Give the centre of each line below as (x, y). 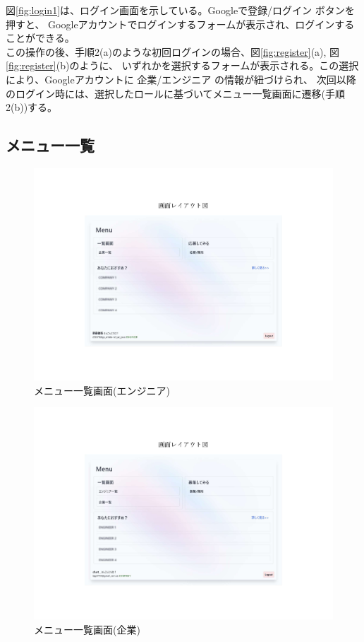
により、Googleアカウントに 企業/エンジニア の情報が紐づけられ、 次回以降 (181, 79)
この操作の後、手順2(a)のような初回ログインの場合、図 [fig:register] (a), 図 (173, 51)
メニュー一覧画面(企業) (87, 629)
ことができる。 (40, 38)
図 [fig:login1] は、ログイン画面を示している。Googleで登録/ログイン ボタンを (180, 10)
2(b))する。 (32, 107)
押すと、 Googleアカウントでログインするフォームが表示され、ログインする (180, 24)
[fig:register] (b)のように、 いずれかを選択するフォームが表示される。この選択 (182, 65)
